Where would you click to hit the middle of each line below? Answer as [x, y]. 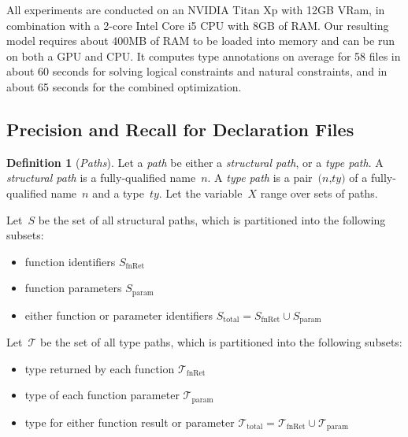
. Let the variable [200, 193]
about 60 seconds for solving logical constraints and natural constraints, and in [197, 71]
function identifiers [70, 261]
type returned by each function [100, 368]
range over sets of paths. [319, 193]
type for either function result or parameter [130, 422]
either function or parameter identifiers [119, 315]
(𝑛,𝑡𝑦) [332, 179]
